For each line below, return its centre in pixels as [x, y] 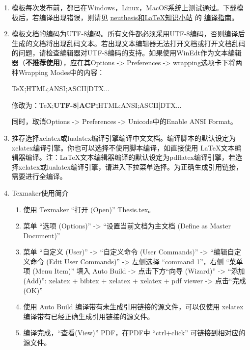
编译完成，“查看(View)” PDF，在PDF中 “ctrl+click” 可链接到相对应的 [134, 333]
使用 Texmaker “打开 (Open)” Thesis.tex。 [89, 209]
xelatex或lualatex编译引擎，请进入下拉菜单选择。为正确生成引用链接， [130, 166]
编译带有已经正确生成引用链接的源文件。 [89, 316]
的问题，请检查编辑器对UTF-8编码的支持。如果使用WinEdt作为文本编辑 [127, 53]
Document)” [42, 235]
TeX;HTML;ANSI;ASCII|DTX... [60, 88]
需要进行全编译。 [39, 176]
